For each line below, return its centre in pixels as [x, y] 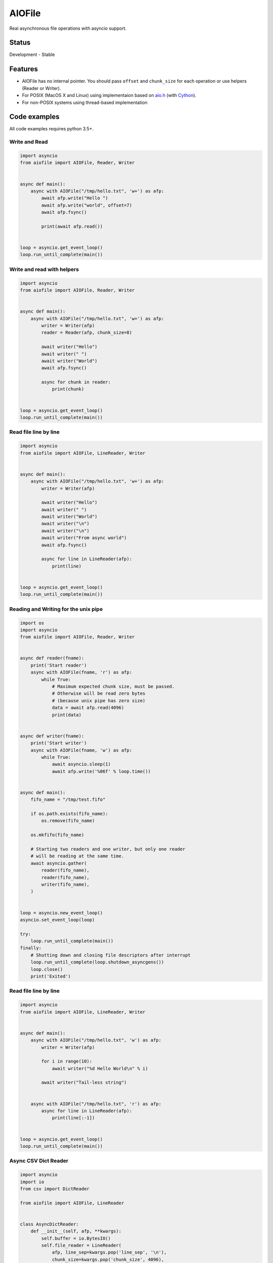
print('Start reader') [59, 665]
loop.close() [47, 969]
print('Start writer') [59, 743]
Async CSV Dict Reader [39, 1161]
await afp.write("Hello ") [75, 198]
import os [32, 623]
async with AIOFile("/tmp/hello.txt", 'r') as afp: [96, 1104]
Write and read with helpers [44, 269]
